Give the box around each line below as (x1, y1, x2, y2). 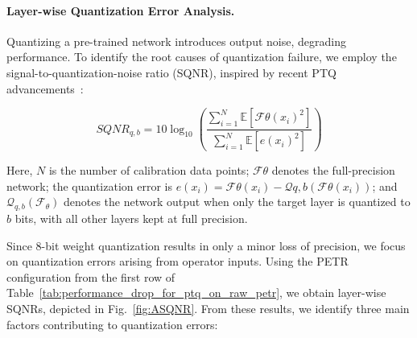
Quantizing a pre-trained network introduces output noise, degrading (6, 32, 346, 49)
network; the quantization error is (6, 177, 172, 194)
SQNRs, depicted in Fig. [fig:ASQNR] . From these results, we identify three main (6, 300, 410, 317)
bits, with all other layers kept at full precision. (14, 210, 248, 227)
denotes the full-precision (271, 162, 395, 179)
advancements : (6, 80, 84, 97)
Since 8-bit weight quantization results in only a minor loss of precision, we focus (6, 237, 406, 253)
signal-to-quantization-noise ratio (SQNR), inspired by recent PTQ (6, 64, 336, 80)
